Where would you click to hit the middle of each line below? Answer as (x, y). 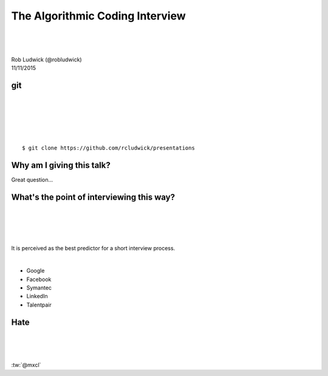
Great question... (32, 179)
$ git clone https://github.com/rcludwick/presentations (109, 148)
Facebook (39, 279)
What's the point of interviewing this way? (93, 197)
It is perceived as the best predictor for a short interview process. (93, 248)
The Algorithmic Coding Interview (99, 16)
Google (36, 271)
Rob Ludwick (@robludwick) (46, 59)
